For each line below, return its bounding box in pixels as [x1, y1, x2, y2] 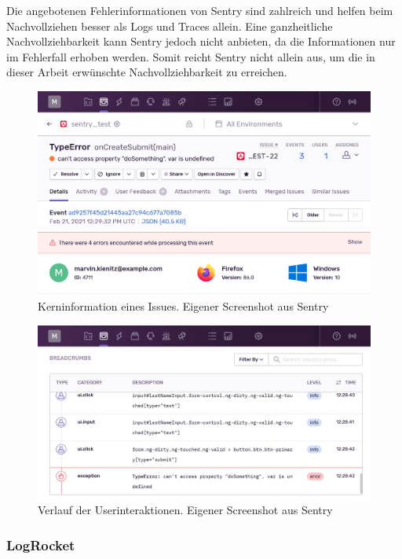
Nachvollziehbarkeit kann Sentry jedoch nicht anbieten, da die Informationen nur [6, 33, 396, 50]
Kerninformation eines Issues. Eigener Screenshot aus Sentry [38, 298, 329, 314]
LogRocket [6, 535, 75, 554]
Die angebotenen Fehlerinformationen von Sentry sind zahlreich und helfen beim [6, 2, 393, 18]
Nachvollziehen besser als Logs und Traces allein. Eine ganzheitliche [6, 17, 333, 34]
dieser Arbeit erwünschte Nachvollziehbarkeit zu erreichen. [6, 64, 287, 80]
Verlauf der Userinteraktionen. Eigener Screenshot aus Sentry [38, 502, 333, 518]
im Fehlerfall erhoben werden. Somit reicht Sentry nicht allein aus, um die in [6, 48, 375, 64]
